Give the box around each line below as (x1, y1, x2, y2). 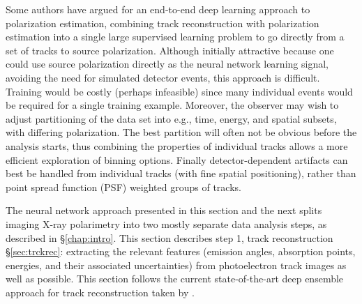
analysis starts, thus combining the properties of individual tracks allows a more (6, 138, 348, 153)
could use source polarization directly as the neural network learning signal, (6, 56, 329, 71)
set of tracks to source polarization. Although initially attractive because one (6, 43, 334, 57)
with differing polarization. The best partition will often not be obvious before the (6, 125, 357, 139)
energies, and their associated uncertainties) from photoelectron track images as (6, 257, 347, 272)
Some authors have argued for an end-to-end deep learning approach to (6, 2, 310, 16)
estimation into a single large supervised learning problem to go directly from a (6, 29, 345, 44)
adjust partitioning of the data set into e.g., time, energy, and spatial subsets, (6, 111, 337, 126)
